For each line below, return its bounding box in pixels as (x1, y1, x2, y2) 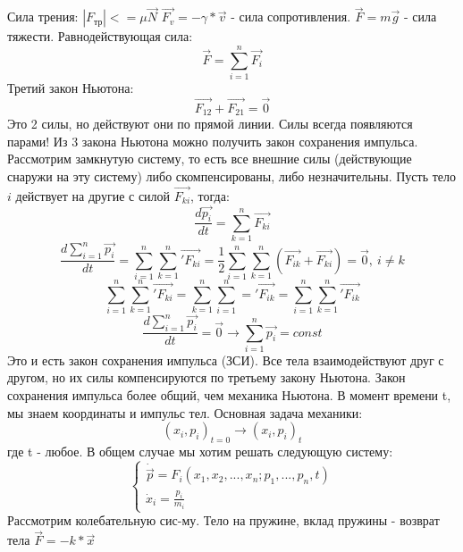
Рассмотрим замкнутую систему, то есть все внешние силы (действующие (7, 149, 412, 168)
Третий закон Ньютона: (7, 78, 134, 96)
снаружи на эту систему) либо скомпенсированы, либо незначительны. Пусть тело (7, 166, 457, 185)
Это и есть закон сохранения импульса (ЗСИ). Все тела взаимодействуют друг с (7, 350, 444, 369)
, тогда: (190, 186, 230, 205)
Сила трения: (7, 7, 79, 26)
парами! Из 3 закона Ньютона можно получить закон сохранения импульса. (7, 131, 418, 150)
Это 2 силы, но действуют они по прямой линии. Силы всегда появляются (7, 114, 413, 133)
